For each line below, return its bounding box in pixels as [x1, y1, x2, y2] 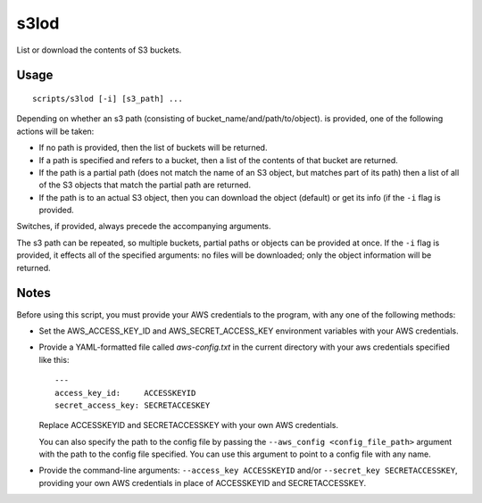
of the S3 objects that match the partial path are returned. [38, 179, 252, 191]
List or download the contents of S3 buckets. [16, 45, 182, 55]
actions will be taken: [16, 126, 95, 136]
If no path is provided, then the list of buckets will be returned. [38, 143, 268, 153]
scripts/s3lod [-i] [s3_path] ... [32, 94, 183, 103]
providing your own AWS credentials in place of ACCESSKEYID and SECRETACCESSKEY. [38, 477, 366, 488]
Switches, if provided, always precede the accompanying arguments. [16, 221, 271, 232]
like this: [38, 354, 70, 365]
